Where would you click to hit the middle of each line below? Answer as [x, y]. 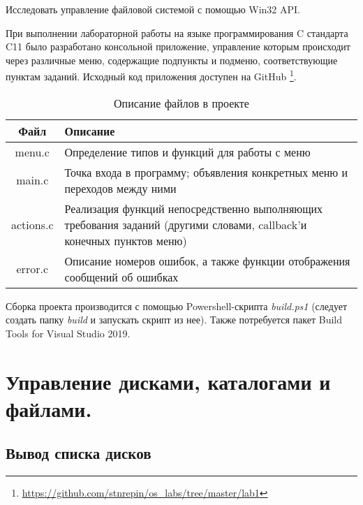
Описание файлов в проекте [181, 103]
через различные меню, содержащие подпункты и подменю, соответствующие [172, 60]
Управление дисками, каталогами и [168, 381]
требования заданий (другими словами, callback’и [186, 224]
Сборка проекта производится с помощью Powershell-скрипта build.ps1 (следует [177, 306]
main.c [32, 180]
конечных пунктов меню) [126, 240]
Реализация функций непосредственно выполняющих [194, 208]
